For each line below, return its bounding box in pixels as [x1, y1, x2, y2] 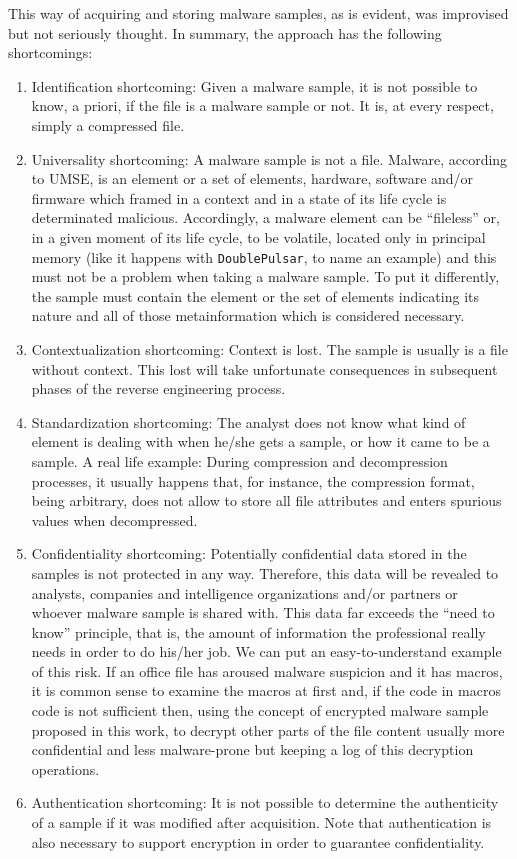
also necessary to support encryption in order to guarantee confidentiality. [31, 831, 485, 852]
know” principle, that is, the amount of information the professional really [31, 621, 486, 642]
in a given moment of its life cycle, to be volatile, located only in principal [31, 226, 486, 247]
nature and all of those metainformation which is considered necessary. [31, 305, 465, 326]
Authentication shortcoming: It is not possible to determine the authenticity [31, 792, 499, 813]
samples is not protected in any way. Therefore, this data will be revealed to [31, 562, 499, 583]
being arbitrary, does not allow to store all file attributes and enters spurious [31, 490, 502, 511]
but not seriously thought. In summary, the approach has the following [8, 22, 442, 43]
